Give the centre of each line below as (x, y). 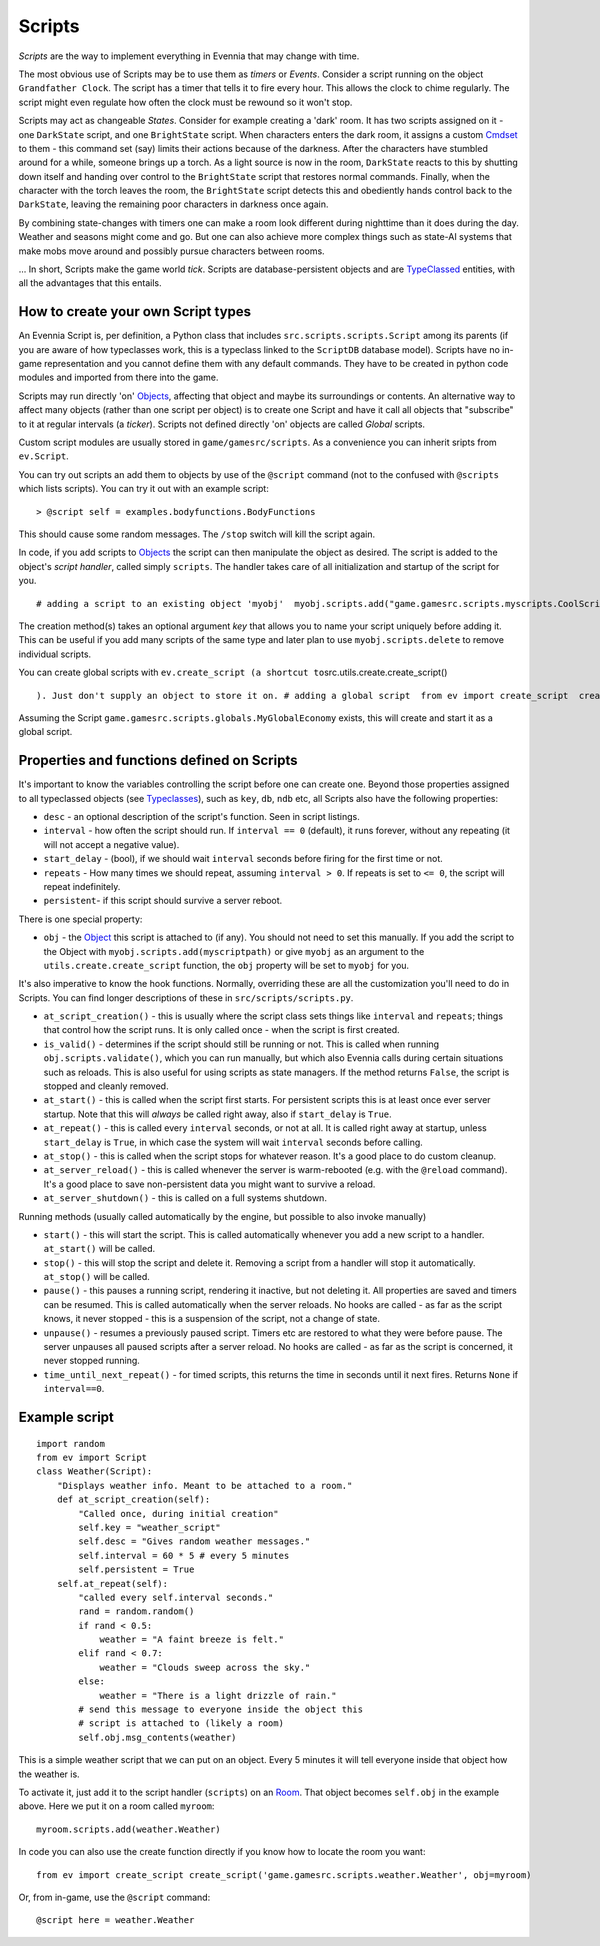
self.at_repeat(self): (112, 1583)
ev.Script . (43, 456)
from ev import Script (92, 1458)
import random (70, 1443)
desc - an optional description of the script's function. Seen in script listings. (201, 816)
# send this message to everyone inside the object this (221, 1709)
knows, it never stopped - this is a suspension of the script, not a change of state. (211, 1319)
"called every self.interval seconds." (176, 1597)
